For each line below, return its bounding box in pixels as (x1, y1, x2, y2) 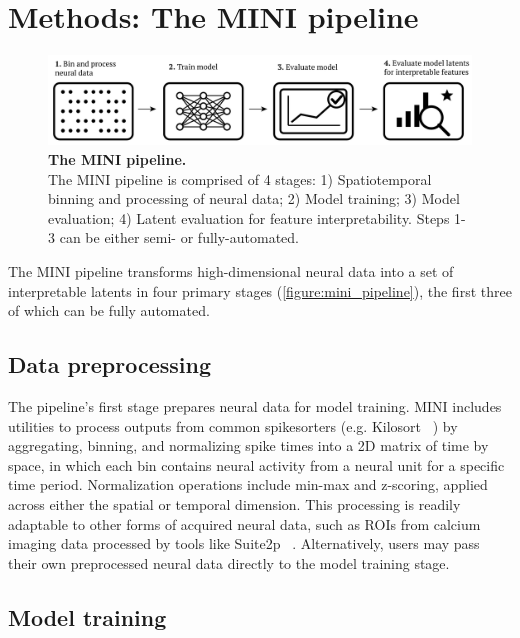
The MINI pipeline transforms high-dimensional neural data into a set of (8, 260, 454, 281)
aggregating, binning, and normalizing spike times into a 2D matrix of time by (8, 435, 489, 456)
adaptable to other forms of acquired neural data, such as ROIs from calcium (8, 513, 481, 534)
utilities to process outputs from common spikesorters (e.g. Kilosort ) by (8, 415, 458, 436)
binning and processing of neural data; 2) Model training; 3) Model (48, 188, 460, 209)
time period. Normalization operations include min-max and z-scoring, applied (8, 474, 488, 495)
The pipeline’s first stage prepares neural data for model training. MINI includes (8, 395, 502, 416)
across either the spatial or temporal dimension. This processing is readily (8, 493, 461, 514)
